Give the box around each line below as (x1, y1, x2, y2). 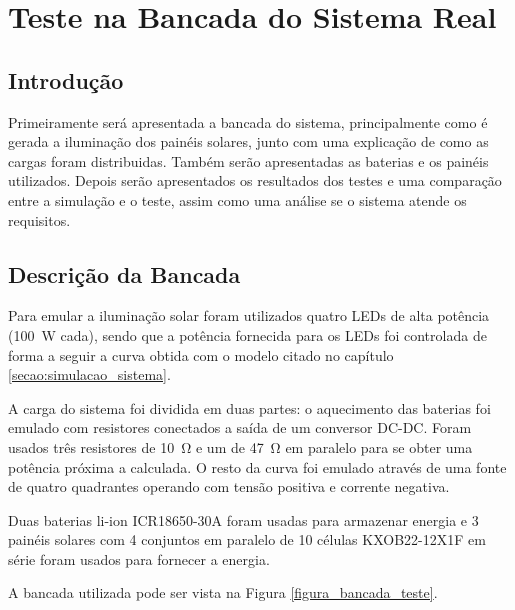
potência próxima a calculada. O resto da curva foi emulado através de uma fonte (8, 456, 507, 477)
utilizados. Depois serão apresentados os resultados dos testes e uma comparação (8, 170, 502, 191)
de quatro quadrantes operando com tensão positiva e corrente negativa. (8, 476, 450, 497)
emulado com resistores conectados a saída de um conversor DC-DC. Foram (8, 417, 472, 438)
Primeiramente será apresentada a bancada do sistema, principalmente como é (8, 111, 488, 132)
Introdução (8, 64, 124, 95)
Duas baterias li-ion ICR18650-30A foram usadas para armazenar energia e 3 (8, 509, 479, 530)
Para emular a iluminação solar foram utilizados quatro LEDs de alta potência (8, 305, 490, 326)
